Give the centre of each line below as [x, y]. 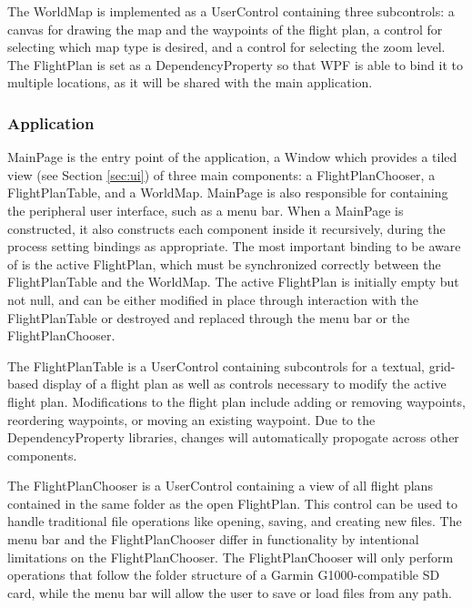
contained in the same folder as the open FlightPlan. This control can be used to [233, 503]
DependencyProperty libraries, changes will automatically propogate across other [233, 437]
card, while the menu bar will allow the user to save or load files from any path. [230, 592]
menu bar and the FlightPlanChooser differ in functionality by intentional [213, 539]
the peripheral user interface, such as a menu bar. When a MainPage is [206, 210]
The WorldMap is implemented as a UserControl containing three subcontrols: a [231, 11]
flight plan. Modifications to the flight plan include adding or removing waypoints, [236, 401]
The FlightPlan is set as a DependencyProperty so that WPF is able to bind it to [235, 64]
